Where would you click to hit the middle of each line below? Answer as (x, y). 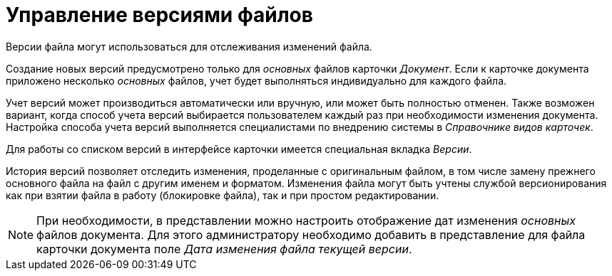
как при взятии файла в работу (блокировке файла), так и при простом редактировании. (223, 195)
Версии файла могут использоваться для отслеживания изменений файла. (189, 46)
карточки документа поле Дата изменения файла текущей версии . (224, 249)
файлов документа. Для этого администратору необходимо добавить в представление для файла (311, 234)
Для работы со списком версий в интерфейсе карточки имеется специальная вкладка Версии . (239, 149)
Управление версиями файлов (159, 15)
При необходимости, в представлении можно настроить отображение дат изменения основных (306, 220)
